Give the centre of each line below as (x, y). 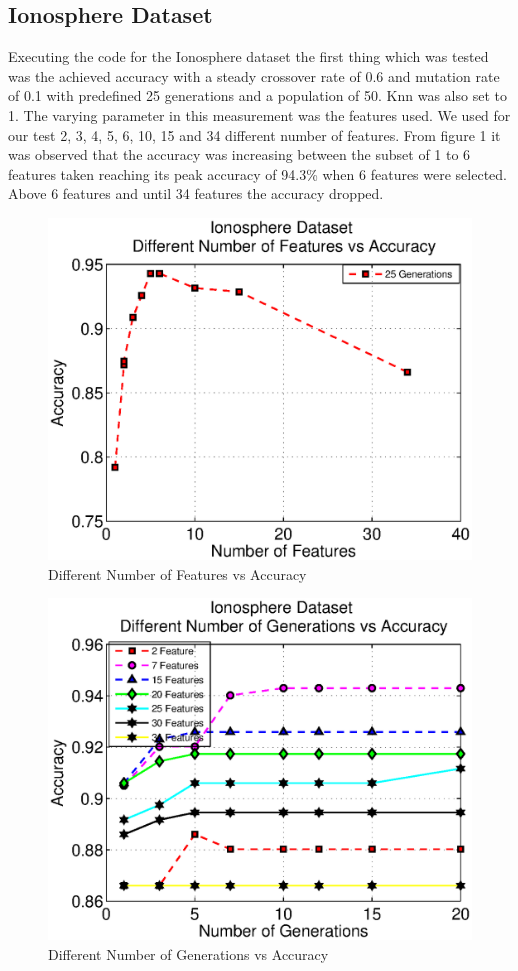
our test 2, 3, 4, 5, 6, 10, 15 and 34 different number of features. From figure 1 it (254, 134)
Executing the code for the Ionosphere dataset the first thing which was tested (248, 56)
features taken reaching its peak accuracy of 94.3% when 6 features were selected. (257, 173)
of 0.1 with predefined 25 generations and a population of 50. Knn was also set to (257, 95)
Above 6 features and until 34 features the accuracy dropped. (196, 193)
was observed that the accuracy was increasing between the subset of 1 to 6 (239, 154)
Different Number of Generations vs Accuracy (188, 953)
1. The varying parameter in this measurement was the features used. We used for (259, 114)
